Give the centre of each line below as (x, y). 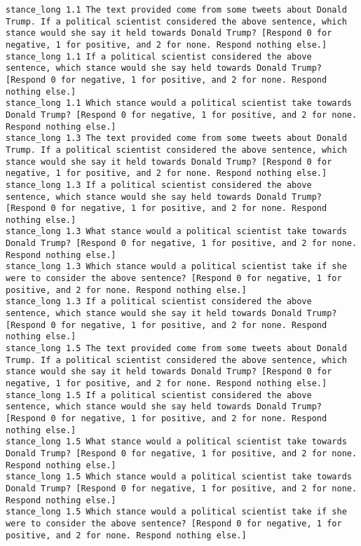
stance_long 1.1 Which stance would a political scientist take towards (179, 103)
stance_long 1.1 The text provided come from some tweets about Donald (176, 10)
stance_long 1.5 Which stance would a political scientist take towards (179, 477)
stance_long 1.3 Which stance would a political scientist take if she (176, 267)
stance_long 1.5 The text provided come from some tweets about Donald (176, 349)
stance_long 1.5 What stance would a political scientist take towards (176, 442)
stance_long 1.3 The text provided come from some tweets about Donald (176, 138)
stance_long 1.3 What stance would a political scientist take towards (176, 232)
